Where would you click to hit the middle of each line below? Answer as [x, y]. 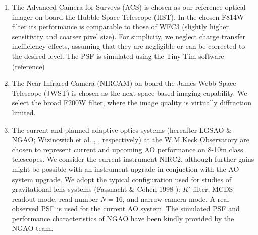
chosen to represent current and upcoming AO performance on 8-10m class [127, 149]
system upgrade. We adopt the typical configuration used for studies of [121, 179]
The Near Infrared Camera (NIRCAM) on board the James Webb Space [124, 83]
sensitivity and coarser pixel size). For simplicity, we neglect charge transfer [128, 36]
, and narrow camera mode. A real [176, 198]
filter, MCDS [213, 189]
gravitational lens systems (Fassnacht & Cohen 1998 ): [96, 189]
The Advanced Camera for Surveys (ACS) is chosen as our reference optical [129, 7]
